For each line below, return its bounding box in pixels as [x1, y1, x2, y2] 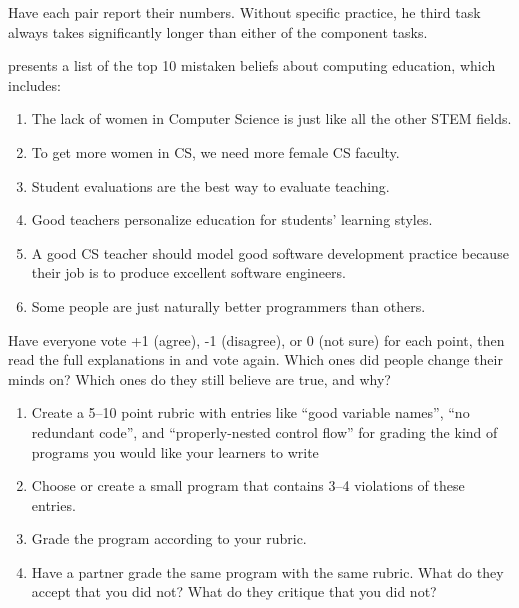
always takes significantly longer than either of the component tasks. [8, 21, 428, 42]
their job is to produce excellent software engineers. [31, 262, 346, 283]
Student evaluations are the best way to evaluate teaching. [31, 175, 390, 196]
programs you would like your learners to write [31, 441, 319, 462]
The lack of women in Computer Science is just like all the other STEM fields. [31, 108, 512, 129]
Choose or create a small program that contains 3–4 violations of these [31, 475, 465, 496]
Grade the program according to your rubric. [31, 528, 307, 549]
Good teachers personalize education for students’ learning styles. [31, 209, 433, 230]
